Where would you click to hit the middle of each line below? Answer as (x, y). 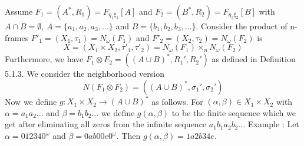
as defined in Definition (254, 59)
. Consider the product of (242, 26)
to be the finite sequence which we (234, 112)
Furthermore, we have (44, 59)
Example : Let (273, 124)
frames (17, 37)
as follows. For (177, 101)
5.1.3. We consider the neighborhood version (85, 74)
